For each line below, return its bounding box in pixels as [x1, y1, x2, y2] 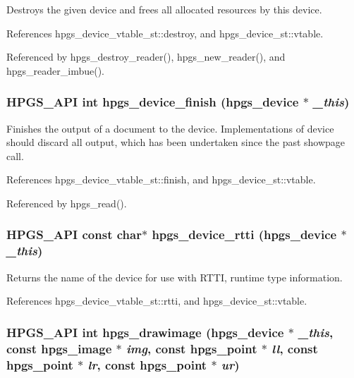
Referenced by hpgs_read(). [6, 195, 127, 210]
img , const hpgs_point [126, 339, 257, 357]
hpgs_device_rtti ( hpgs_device [152, 226, 337, 243]
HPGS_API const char [6, 226, 142, 243]
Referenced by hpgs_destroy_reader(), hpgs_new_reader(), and [6, 49, 286, 64]
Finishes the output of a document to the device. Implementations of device [6, 121, 334, 135]
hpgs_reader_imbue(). [6, 63, 105, 78]
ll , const [271, 339, 318, 357]
